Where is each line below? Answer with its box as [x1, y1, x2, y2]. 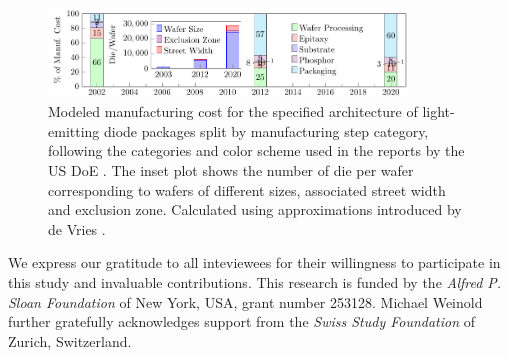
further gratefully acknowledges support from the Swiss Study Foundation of [8, 311, 476, 332]
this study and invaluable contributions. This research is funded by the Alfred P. [8, 271, 502, 292]
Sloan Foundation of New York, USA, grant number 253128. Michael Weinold [8, 291, 483, 312]
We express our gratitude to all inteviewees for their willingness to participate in [8, 252, 501, 273]
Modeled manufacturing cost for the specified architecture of [48, 101, 418, 122]
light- [422, 101, 455, 122]
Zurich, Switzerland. [8, 330, 132, 351]
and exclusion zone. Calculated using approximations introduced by [48, 199, 462, 220]
